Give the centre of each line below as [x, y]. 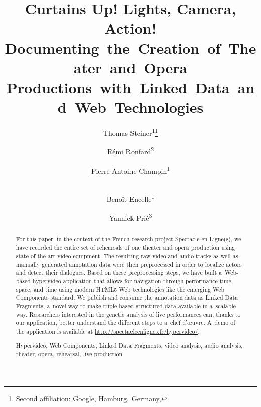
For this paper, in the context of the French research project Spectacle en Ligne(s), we [128, 239]
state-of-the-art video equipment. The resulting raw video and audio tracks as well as [127, 256]
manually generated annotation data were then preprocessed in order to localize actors [129, 264]
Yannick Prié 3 [130, 217]
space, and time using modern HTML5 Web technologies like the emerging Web [120, 289]
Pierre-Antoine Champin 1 [130, 170]
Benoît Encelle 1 [130, 198]
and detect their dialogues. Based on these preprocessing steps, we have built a [119, 272]
